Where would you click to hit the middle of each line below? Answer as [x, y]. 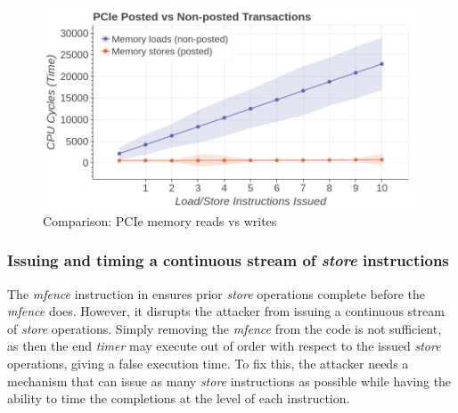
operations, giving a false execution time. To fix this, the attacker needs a [208, 363]
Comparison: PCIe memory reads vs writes [160, 220]
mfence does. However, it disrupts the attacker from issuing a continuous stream [226, 311]
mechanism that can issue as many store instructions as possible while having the [229, 381]
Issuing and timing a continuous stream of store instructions [228, 260]
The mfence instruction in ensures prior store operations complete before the [217, 293]
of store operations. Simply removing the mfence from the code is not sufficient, [225, 328]
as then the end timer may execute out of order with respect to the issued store [224, 346]
